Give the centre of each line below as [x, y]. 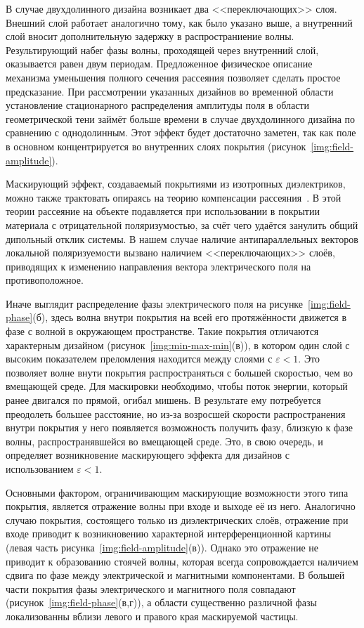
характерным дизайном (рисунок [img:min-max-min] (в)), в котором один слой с [178, 345]
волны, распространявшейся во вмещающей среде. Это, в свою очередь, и [164, 441]
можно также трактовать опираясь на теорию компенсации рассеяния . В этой [174, 197]
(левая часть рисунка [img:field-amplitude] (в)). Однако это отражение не [162, 547]
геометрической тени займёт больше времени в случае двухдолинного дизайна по [181, 118]
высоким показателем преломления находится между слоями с [139, 359]
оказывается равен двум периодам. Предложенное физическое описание [159, 64]
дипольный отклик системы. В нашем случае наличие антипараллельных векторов [182, 238]
